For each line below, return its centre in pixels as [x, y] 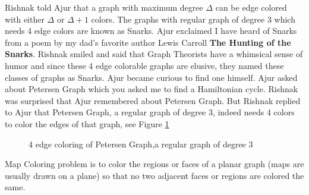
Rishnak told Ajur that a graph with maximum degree [104, 7]
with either [25, 19]
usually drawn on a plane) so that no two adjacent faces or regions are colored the [154, 175]
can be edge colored [251, 7]
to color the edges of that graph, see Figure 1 [87, 123]
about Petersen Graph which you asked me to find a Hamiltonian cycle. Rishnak [152, 89]
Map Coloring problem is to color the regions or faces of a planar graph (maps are [154, 164]
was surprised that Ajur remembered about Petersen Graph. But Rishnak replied [153, 100]
